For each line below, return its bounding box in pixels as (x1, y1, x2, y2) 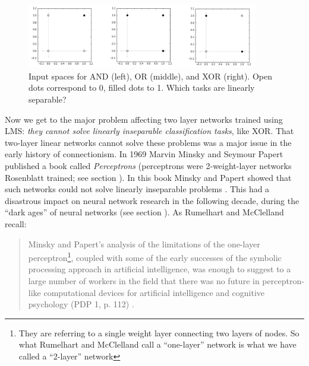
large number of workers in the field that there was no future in (28, 274, 260, 287)
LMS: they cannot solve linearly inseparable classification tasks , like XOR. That (5, 125, 294, 137)
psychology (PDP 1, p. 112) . (28, 298, 134, 310)
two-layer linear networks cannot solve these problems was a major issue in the (5, 136, 292, 148)
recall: (5, 217, 27, 230)
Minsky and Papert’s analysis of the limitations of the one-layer (28, 237, 260, 250)
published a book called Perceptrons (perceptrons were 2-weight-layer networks (5, 159, 292, 171)
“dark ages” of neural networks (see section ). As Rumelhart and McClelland (5, 206, 284, 218)
